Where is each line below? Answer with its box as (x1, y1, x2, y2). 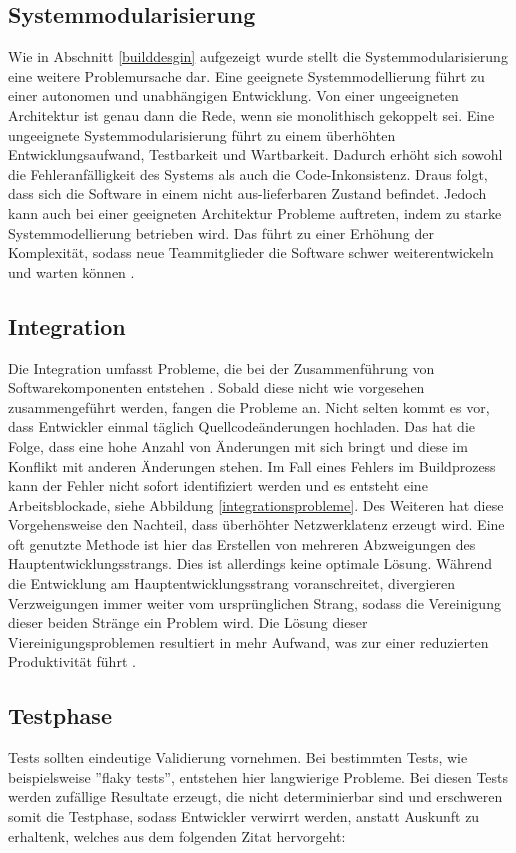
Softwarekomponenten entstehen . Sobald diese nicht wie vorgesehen (8, 377, 425, 398)
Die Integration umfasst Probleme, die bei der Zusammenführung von (8, 357, 435, 378)
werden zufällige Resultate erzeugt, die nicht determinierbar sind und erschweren (8, 786, 503, 807)
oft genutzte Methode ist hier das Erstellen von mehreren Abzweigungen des (8, 533, 476, 554)
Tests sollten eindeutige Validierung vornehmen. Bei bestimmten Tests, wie (8, 747, 468, 768)
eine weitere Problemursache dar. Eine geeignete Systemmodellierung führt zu (8, 65, 485, 86)
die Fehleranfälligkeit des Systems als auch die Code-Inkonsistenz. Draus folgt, (8, 163, 488, 184)
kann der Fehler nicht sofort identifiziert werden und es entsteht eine (8, 475, 428, 496)
